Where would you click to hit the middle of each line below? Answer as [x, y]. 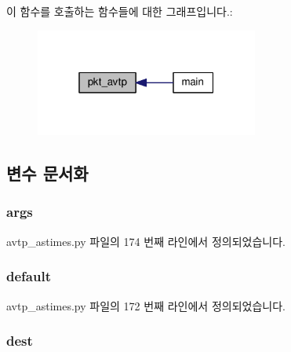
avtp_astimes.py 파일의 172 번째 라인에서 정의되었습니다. [146, 305]
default [29, 276]
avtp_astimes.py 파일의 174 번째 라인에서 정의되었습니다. [146, 241]
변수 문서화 [47, 173]
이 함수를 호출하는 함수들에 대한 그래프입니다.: [120, 11]
